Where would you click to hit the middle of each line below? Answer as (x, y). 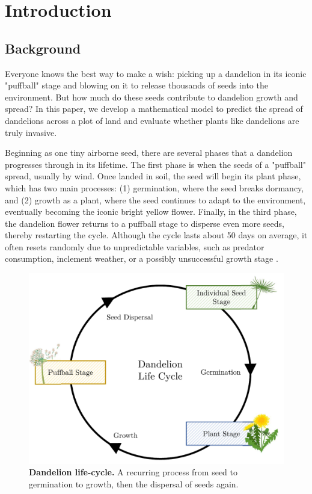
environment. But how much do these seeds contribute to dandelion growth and (151, 97)
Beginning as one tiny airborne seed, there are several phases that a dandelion (149, 153)
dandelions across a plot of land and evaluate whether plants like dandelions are (152, 120)
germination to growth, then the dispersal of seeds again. (134, 484)
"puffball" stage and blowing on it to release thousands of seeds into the (136, 85)
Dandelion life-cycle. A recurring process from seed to (133, 472)
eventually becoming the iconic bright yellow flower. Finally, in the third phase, (151, 211)
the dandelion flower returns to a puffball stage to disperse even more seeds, (145, 223)
